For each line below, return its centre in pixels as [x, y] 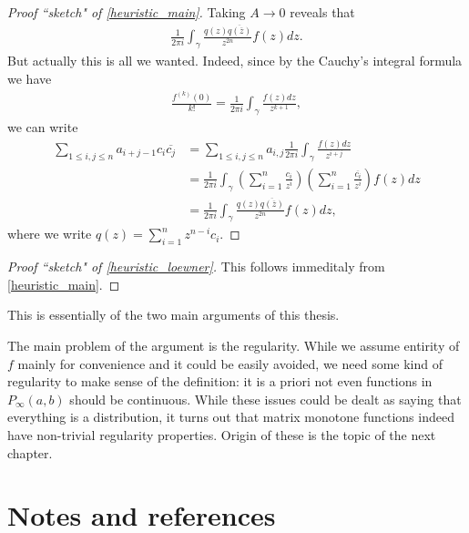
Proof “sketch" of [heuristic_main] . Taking [127, 12]
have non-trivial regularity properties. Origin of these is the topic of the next [222, 435]
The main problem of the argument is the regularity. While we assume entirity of [234, 346]
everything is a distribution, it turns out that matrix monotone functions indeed [231, 417]
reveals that [322, 12]
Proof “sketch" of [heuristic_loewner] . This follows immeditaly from [196, 266]
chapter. [30, 452]
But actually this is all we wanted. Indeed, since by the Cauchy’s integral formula [235, 61]
